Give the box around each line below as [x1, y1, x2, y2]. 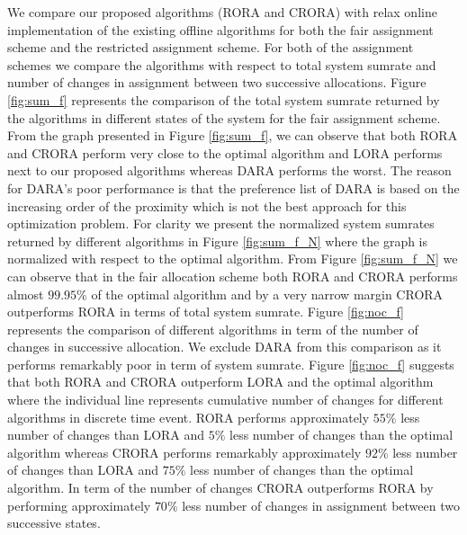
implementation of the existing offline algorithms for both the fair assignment [7, 20, 434, 39]
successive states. [7, 513, 101, 532]
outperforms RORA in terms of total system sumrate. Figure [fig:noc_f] [7, 302, 405, 321]
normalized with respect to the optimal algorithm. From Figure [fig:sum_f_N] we [7, 249, 458, 268]
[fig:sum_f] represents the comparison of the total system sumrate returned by [7, 90, 440, 109]
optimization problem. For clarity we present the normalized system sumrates [7, 214, 435, 233]
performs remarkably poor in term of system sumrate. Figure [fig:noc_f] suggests [7, 354, 454, 373]
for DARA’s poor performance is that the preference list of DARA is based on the [7, 178, 460, 197]
